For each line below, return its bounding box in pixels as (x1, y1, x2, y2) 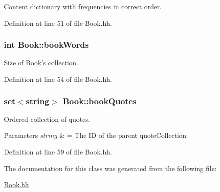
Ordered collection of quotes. (4, 114, 90, 124)
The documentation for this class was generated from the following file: (4, 163, 217, 173)
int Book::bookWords (4, 38, 89, 51)
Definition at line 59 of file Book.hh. (4, 147, 112, 156)
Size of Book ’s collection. (4, 58, 78, 68)
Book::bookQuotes (63, 95, 137, 107)
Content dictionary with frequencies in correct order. (4, 1, 162, 11)
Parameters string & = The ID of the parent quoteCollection (4, 130, 187, 140)
